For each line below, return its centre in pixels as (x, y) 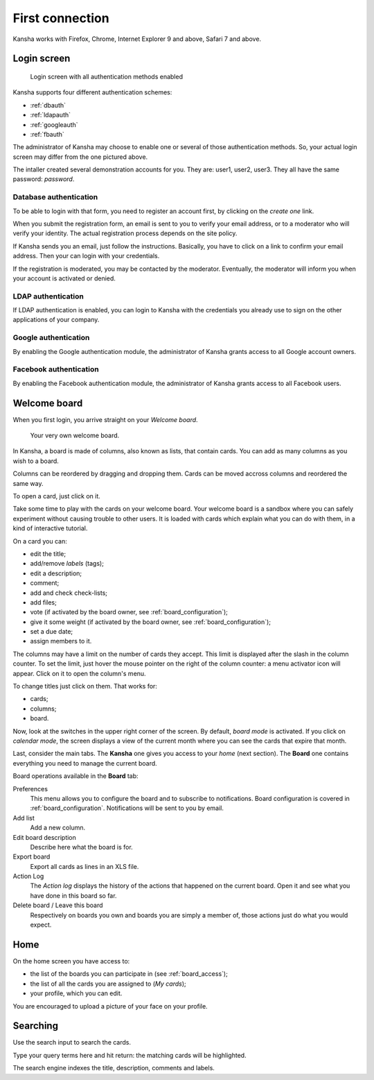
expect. (41, 925)
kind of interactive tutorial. (50, 528)
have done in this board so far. (73, 895)
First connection (61, 18)
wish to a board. (36, 461)
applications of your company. (56, 320)
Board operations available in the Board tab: (75, 776)
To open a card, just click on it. (56, 496)
